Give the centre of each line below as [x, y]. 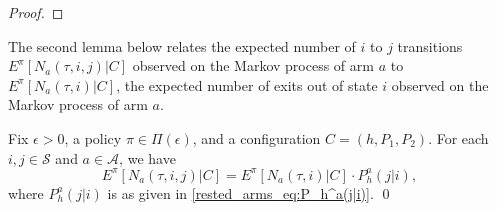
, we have [147, 157]
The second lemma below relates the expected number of [182, 45]
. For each [458, 137]
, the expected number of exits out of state [247, 84]
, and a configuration [256, 137]
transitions [430, 45]
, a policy [93, 137]
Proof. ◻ [36, 12]
